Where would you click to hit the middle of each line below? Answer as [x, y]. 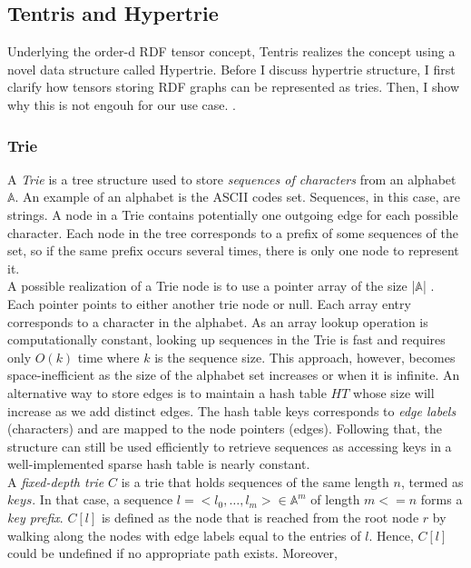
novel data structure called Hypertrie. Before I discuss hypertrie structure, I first [231, 69]
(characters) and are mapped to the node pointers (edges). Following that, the [225, 428]
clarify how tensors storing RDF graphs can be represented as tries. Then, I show [234, 87]
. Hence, [391, 535]
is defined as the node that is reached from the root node [260, 518]
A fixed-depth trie [56, 481]
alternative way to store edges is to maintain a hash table [167, 392]
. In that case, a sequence [103, 499]
